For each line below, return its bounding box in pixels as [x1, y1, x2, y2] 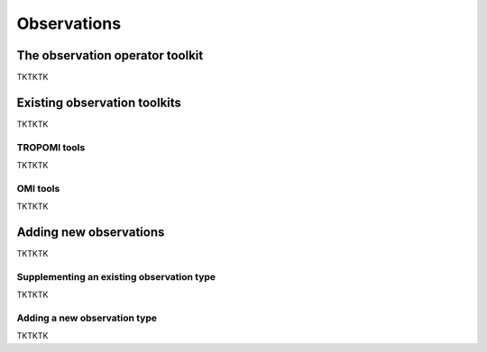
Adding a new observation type [16, 311, 158, 324]
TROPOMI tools [16, 140, 86, 153]
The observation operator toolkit [16, 48, 204, 63]
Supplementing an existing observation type [16, 270, 216, 283]
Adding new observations [16, 225, 165, 240]
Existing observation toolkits [16, 95, 182, 110]
